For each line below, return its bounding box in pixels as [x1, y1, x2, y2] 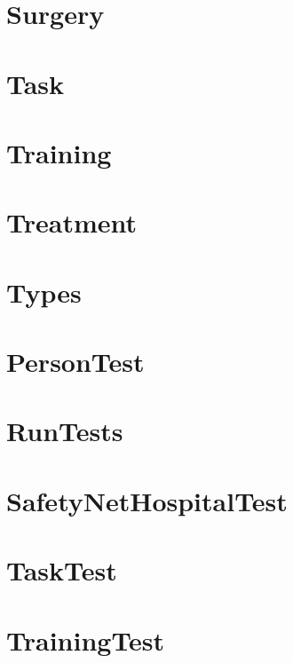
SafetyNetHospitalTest [6, 482, 288, 518]
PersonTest [6, 343, 145, 380]
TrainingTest [6, 621, 165, 658]
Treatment [6, 204, 138, 241]
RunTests [6, 413, 123, 449]
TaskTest [6, 552, 117, 588]
